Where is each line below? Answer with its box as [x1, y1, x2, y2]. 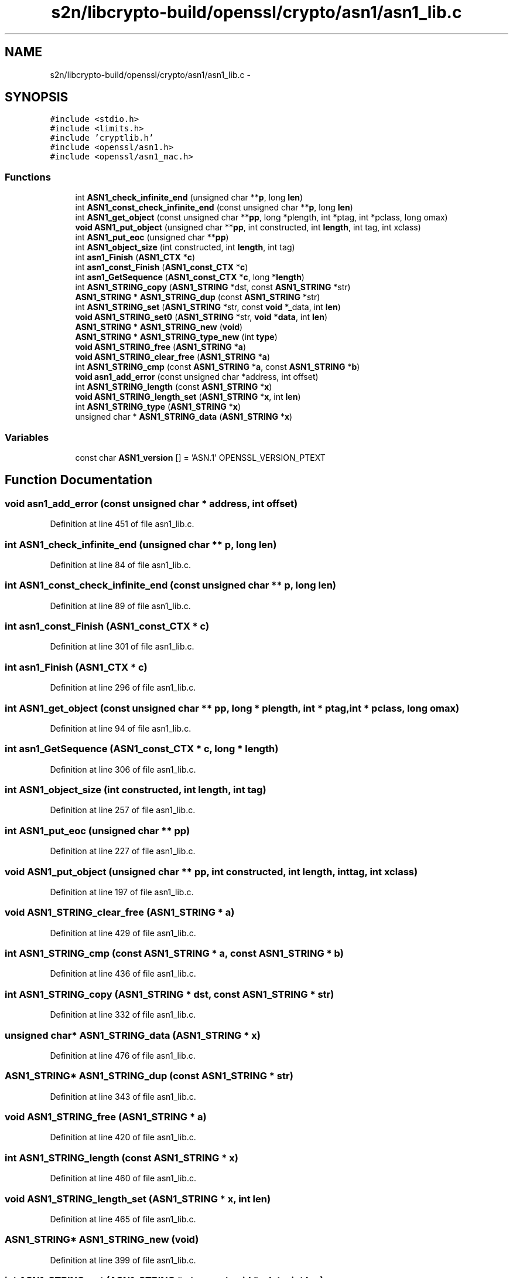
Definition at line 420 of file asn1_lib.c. [50, 1132, 196, 1143]
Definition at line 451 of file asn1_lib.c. [50, 519, 194, 529]
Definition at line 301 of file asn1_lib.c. [50, 641, 194, 652]
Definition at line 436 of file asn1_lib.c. [50, 968, 196, 979]
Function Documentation [5, 473, 152, 488]
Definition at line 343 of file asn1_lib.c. [50, 1091, 196, 1102]
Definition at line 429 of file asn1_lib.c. [50, 927, 196, 938]
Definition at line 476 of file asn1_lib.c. [50, 1050, 196, 1061]
